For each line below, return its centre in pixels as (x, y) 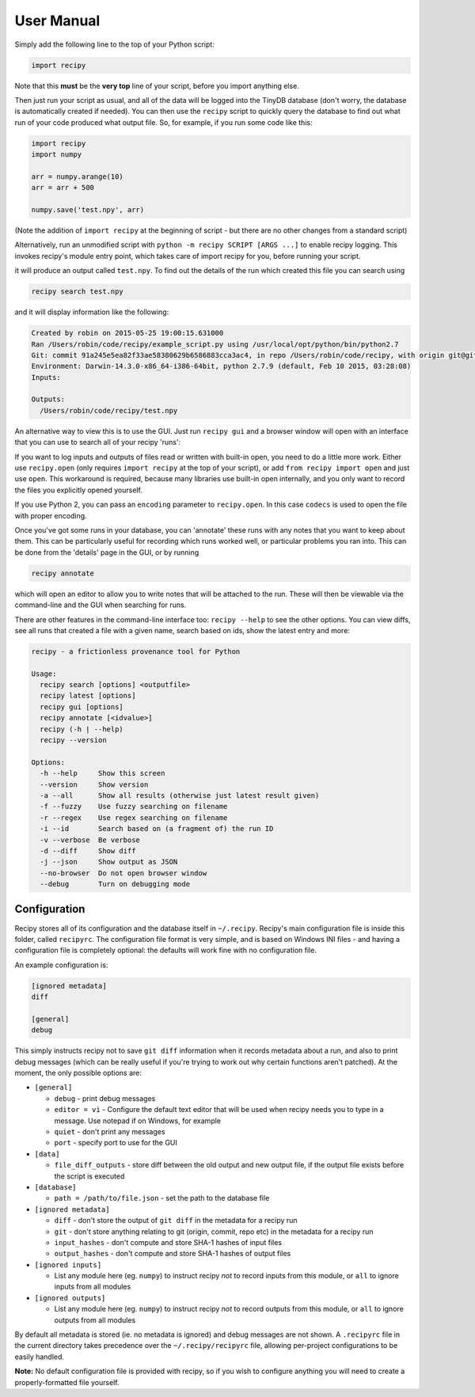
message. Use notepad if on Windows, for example (138, 1121)
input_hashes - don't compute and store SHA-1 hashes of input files (168, 1242)
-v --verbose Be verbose (90, 840)
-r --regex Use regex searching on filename (134, 818)
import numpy (57, 155)
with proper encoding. (51, 515)
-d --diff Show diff (88, 850)
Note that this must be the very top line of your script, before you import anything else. (157, 85)
